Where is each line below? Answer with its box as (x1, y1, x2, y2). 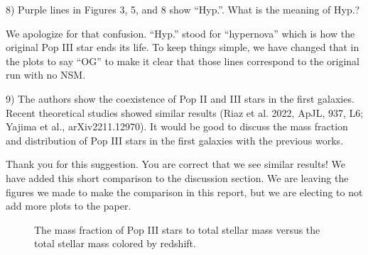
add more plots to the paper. (6, 198, 131, 213)
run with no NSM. (6, 67, 86, 82)
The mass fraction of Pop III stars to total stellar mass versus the (34, 222, 320, 237)
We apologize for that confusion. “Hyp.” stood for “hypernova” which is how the (6, 25, 355, 40)
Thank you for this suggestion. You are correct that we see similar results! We (6, 157, 345, 171)
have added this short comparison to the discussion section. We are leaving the (6, 170, 349, 185)
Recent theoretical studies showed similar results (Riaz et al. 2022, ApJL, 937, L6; (6, 105, 364, 120)
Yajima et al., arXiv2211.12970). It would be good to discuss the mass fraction (6, 119, 348, 134)
